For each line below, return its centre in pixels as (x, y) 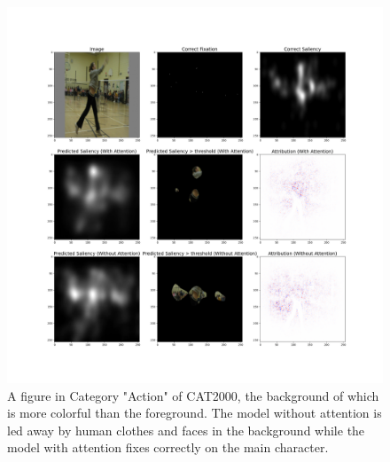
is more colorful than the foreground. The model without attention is (195, 413)
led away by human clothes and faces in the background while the (186, 430)
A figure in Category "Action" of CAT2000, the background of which (193, 395)
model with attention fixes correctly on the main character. (168, 447)
